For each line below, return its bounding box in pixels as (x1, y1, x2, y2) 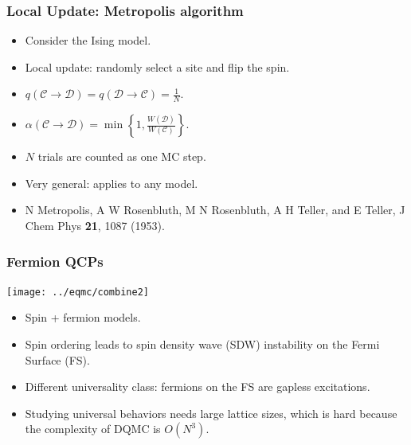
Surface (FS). (25, 351, 90, 368)
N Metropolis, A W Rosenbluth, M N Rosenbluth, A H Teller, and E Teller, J (25, 201, 405, 218)
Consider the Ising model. (25, 32, 151, 49)
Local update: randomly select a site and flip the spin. (25, 58, 290, 75)
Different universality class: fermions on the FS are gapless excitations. (25, 378, 370, 395)
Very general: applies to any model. (25, 174, 198, 191)
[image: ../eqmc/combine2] (6, 286, 149, 298)
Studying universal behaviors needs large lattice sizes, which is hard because (25, 404, 397, 421)
